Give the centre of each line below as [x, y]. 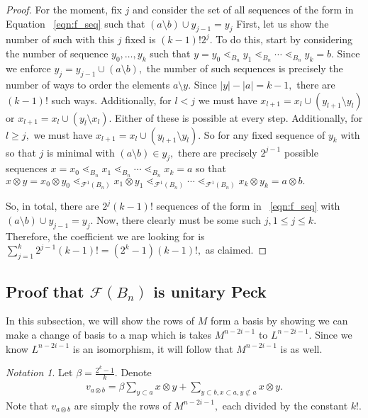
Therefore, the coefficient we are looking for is [105, 236]
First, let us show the [283, 23]
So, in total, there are [52, 206]
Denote [136, 372]
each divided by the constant [285, 405]
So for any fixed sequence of [264, 134]
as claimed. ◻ [236, 250]
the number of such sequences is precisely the [245, 68]
